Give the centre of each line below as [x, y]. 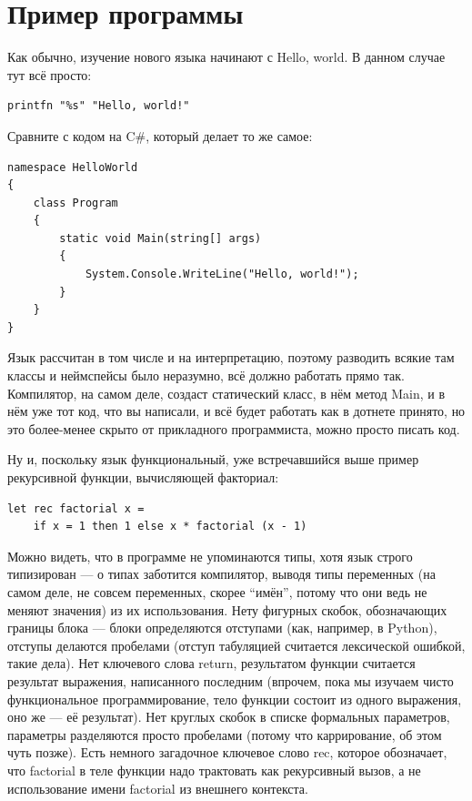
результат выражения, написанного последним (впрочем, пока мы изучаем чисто [231, 680]
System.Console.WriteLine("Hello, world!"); [222, 274]
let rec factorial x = [76, 508]
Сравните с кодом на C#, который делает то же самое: [160, 135]
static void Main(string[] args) [161, 238]
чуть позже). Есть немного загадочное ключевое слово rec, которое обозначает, [227, 752]
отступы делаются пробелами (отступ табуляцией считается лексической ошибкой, [236, 645]
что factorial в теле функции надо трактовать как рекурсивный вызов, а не [214, 770]
